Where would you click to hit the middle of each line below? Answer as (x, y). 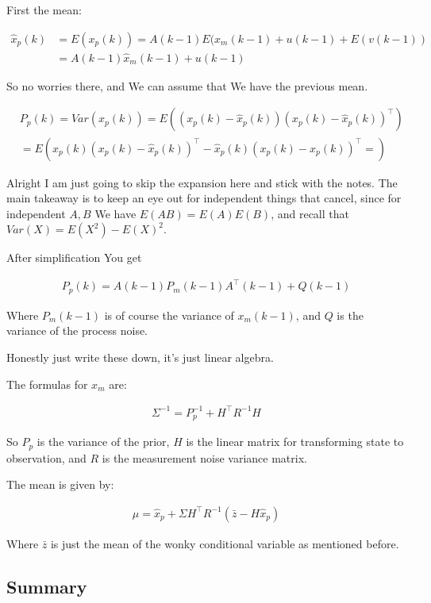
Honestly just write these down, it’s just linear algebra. (140, 357)
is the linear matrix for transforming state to (295, 442)
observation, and (46, 457)
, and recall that (310, 213)
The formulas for (47, 384)
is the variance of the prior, (103, 442)
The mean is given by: (60, 484)
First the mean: (44, 10)
